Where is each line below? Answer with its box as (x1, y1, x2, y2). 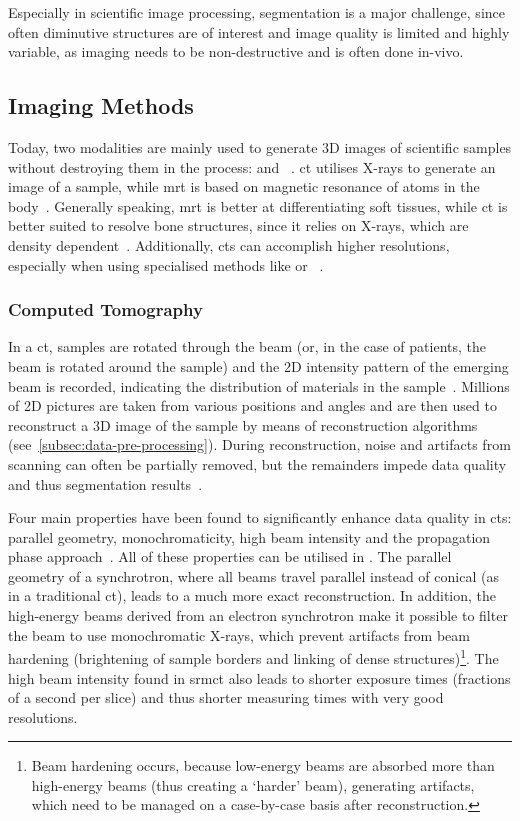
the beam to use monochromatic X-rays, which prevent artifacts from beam (8, 624, 470, 645)
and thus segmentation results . (8, 473, 203, 494)
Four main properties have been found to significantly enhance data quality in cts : (8, 507, 512, 528)
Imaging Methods (8, 90, 194, 121)
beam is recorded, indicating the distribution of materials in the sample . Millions (8, 375, 510, 396)
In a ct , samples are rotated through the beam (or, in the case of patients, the (8, 336, 487, 357)
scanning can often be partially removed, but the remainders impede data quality (8, 453, 507, 474)
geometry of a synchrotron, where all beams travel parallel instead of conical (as (8, 565, 499, 586)
